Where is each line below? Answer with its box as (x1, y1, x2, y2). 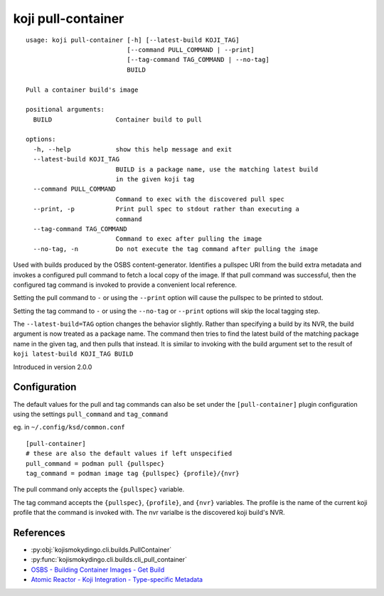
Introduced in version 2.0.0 (13, 363, 92, 371)
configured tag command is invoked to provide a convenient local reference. (13, 280, 238, 289)
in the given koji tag (115, 175, 195, 183)
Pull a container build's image (26, 85, 139, 94)
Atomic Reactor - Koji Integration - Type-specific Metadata (31, 575, 203, 584)
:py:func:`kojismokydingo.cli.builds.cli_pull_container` (31, 555, 188, 564)
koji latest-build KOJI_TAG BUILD (13, 350, 134, 358)
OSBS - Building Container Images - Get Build (31, 565, 165, 574)
